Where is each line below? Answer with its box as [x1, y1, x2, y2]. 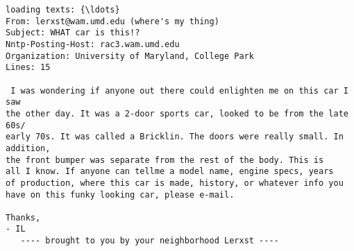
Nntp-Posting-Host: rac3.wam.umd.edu [6, 39, 180, 49]
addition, [6, 143, 51, 153]
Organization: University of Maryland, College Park [6, 51, 254, 61]
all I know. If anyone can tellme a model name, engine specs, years [6, 166, 334, 177]
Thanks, [6, 212, 41, 223]
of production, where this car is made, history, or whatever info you [6, 178, 344, 188]
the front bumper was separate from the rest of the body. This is [6, 155, 324, 165]
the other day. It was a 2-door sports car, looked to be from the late [6, 108, 348, 119]
